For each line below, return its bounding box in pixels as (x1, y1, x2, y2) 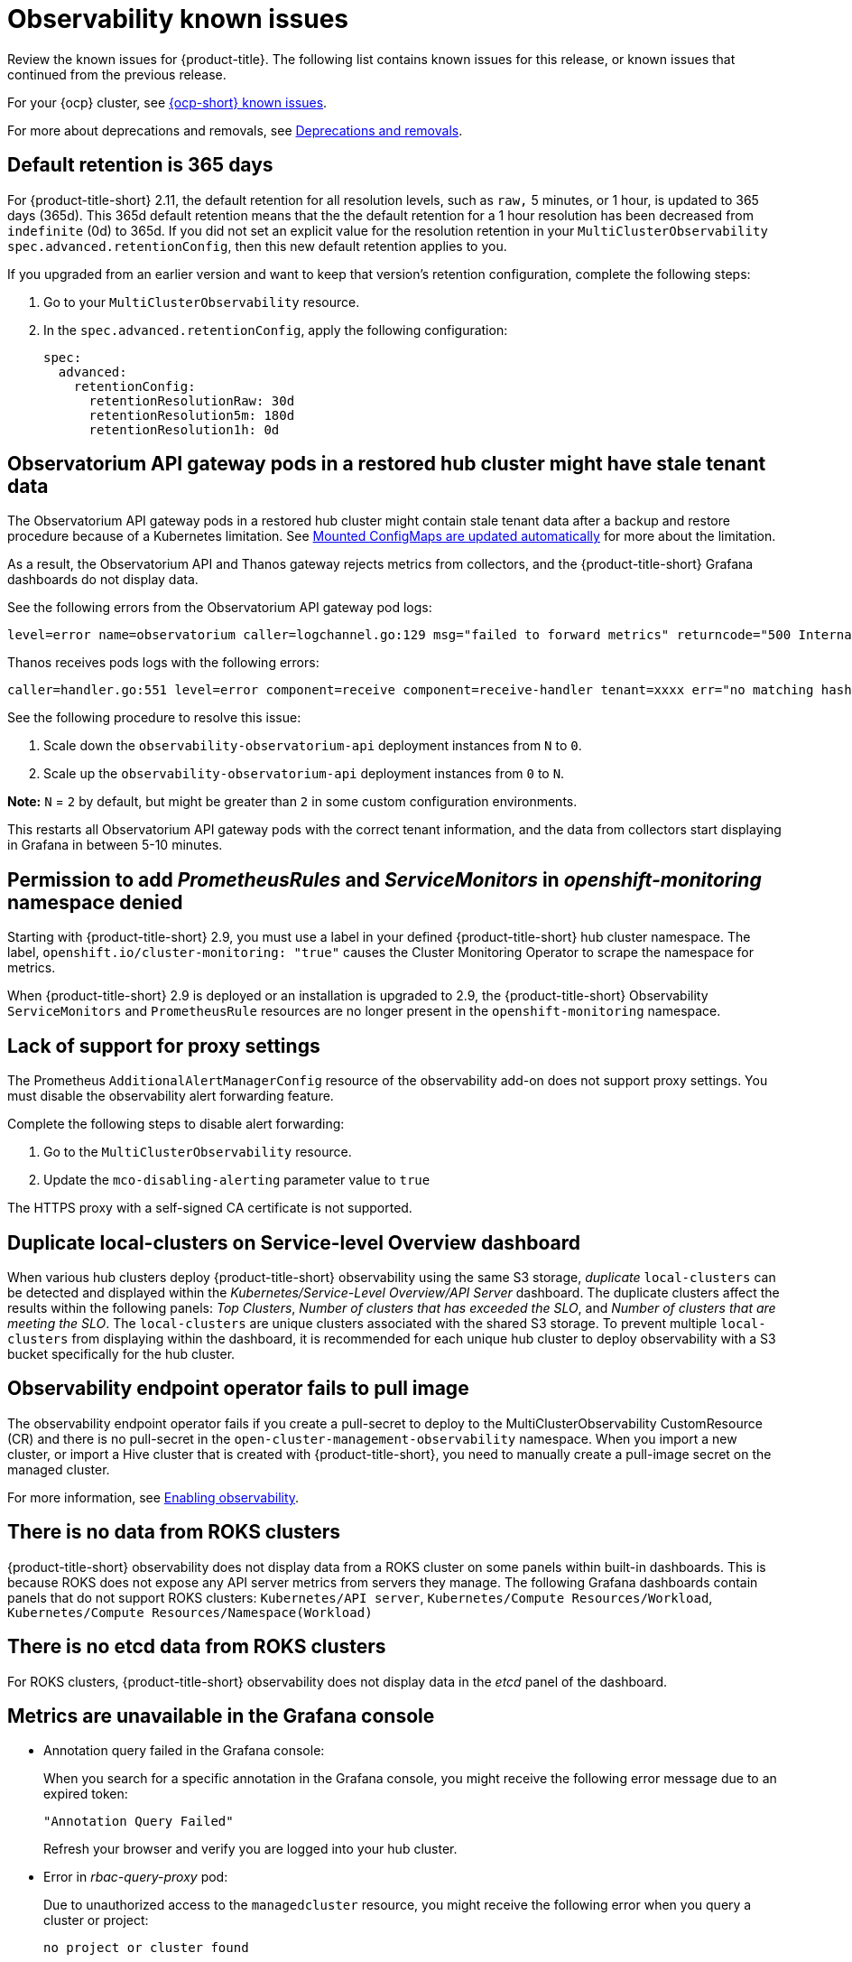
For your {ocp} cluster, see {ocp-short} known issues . (7, 94, 328, 110)
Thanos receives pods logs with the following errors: (7, 655, 319, 671)
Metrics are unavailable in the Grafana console (7, 1704, 435, 1727)
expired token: (43, 1786, 128, 1802)
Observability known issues (7, 4, 349, 34)
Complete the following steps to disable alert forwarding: (7, 1116, 345, 1132)
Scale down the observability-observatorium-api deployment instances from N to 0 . (43, 738, 582, 754)
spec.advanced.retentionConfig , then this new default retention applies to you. (7, 237, 507, 254)
